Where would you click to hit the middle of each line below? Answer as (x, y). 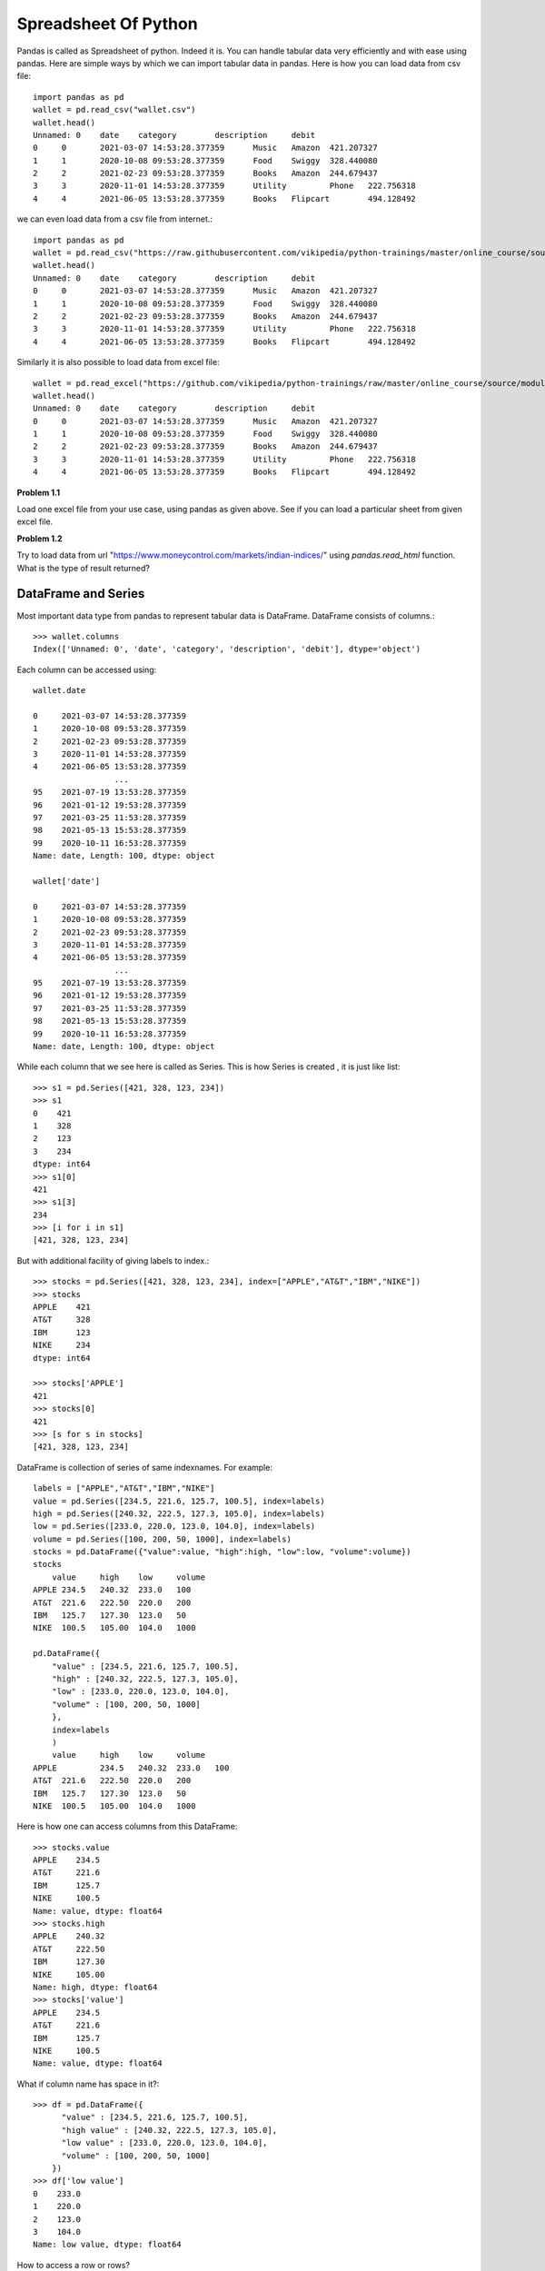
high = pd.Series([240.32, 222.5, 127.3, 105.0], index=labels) (179, 1513)
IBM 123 (62, 1332)
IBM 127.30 (69, 1962)
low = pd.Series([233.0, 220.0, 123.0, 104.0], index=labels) (174, 1527)
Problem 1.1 (39, 492)
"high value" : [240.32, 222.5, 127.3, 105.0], (169, 2130)
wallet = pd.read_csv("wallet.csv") (114, 110)
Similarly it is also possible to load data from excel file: (118, 362)
